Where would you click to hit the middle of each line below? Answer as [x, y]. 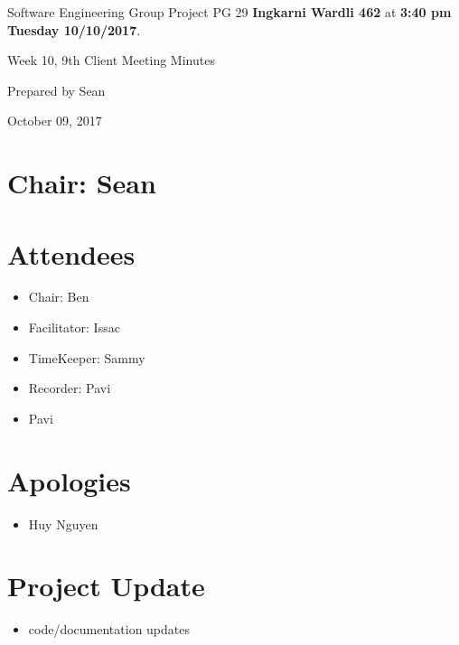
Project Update [106, 586]
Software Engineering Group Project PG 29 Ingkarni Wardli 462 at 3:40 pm [229, 12]
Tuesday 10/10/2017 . [74, 29]
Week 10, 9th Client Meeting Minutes [111, 60]
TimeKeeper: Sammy [87, 357]
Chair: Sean [82, 183]
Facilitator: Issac [74, 327]
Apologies [69, 480]
